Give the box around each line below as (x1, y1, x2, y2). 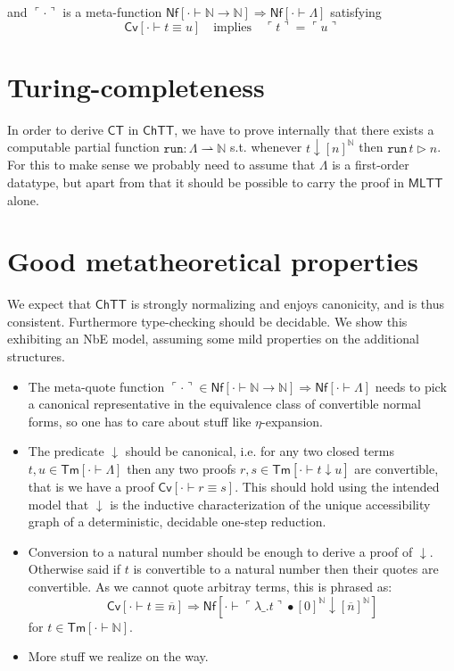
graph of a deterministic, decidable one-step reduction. (28, 512, 326, 531)
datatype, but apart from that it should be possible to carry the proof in (7, 172, 404, 191)
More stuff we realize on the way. (28, 647, 209, 666)
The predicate (28, 442, 104, 460)
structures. (7, 347, 65, 365)
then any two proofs (127, 459, 236, 477)
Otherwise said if (28, 559, 121, 578)
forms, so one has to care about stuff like (28, 411, 252, 430)
